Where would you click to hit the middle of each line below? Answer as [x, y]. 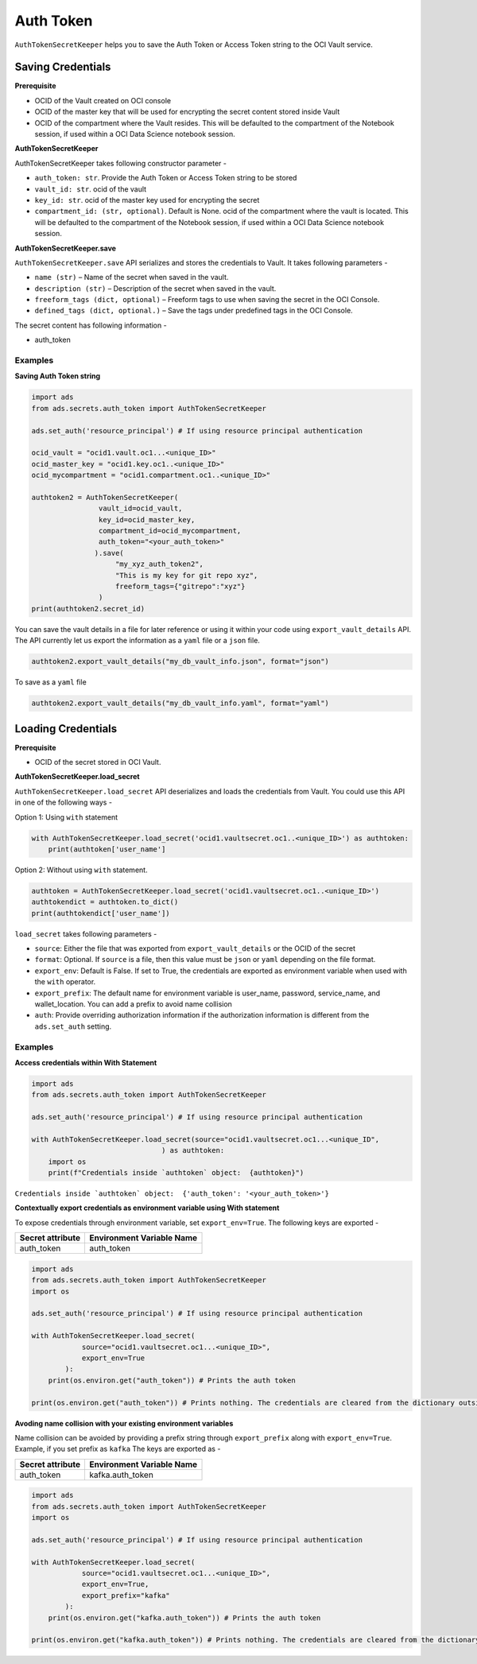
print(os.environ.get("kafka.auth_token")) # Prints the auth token [184, 1617]
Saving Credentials [63, 67]
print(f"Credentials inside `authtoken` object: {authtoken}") [176, 1173]
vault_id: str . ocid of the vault [91, 189]
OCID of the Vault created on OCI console [103, 100]
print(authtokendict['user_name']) [101, 913]
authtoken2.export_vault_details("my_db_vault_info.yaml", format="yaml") [180, 703]
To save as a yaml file [50, 682]
